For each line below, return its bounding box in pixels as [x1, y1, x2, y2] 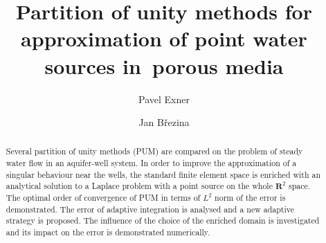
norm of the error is [215, 192, 286, 204]
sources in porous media [44, 51, 284, 80]
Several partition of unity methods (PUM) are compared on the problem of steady [6, 145, 303, 157]
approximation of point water [21, 24, 307, 53]
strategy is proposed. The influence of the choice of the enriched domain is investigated [6, 215, 320, 226]
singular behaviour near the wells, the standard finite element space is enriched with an [6, 168, 321, 180]
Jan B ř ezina [138, 115, 190, 129]
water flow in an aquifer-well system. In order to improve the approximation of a [6, 157, 297, 169]
